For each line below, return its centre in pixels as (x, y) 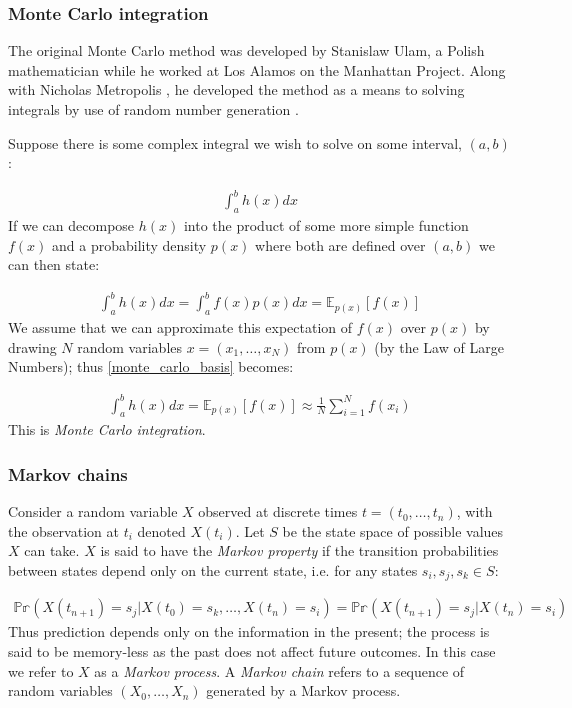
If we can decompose (71, 225)
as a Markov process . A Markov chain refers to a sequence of (279, 670)
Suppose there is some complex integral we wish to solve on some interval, (235, 142)
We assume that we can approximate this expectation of (180, 327)
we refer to (41, 670)
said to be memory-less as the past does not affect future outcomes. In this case (252, 651)
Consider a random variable (93, 511)
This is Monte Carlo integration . (107, 429)
